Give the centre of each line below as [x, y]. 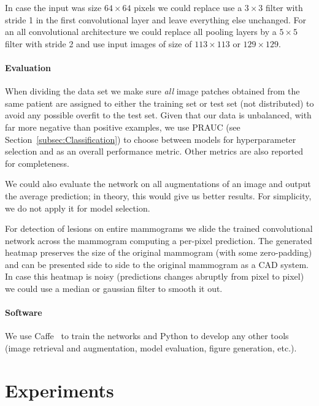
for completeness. [37, 163]
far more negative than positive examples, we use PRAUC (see [123, 127]
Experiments [60, 390]
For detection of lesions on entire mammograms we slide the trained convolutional [159, 228]
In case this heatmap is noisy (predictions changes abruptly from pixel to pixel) [155, 276]
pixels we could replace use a [188, 7]
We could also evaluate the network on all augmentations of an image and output [158, 184]
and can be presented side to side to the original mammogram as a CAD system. [157, 264]
